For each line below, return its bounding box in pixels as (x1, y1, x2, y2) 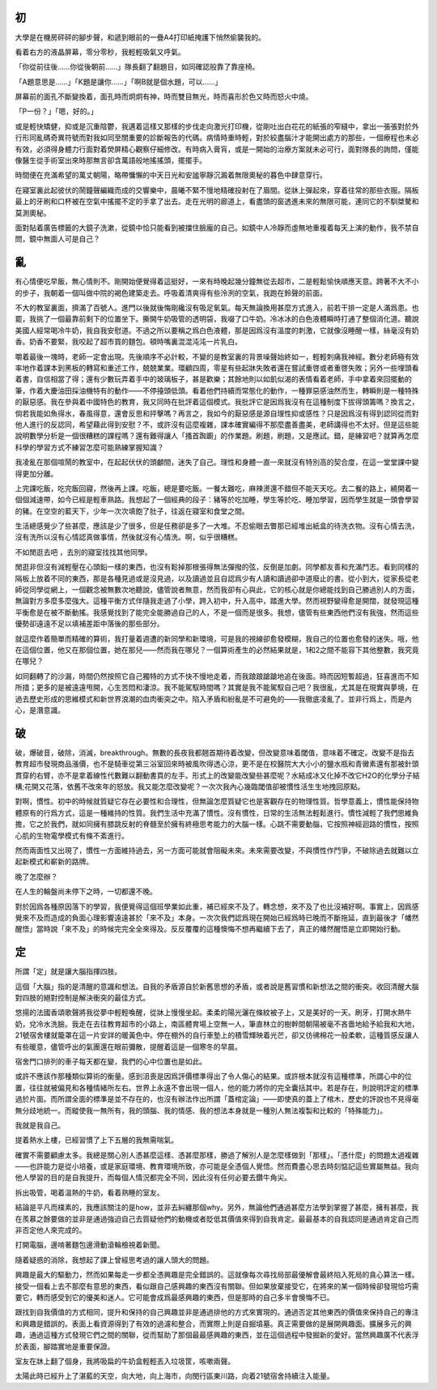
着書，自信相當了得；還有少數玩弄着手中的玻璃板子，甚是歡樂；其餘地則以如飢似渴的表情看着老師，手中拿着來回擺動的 (15, 374, 412, 384)
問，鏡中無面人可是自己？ (15, 234, 100, 244)
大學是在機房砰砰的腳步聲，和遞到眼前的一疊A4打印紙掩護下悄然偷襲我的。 (15, 32, 266, 42)
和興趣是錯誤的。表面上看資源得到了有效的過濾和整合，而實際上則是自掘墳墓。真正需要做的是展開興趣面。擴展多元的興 (15, 1319, 412, 1328)
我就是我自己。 (15, 1120, 65, 1130)
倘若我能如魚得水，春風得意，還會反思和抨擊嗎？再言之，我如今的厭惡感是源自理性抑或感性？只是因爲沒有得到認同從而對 (15, 408, 419, 418)
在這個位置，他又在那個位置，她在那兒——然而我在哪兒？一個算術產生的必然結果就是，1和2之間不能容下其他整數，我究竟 (15, 645, 420, 654)
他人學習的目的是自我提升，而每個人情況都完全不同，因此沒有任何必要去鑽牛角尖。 (15, 1173, 291, 1183)
